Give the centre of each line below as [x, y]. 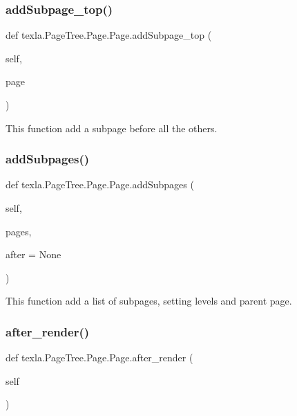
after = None [33, 254]
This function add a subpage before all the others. [112, 128]
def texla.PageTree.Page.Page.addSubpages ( [100, 184]
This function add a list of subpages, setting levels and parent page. [149, 301]
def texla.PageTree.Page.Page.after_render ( [99, 358]
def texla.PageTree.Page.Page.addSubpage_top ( [109, 35]
